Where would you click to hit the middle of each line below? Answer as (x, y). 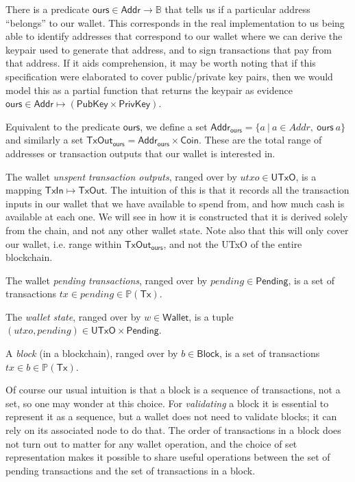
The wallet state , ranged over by (73, 316)
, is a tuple (211, 316)
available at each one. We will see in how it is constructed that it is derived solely (177, 217)
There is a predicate (48, 9)
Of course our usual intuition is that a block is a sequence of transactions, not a (173, 390)
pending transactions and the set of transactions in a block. (131, 470)
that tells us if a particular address (237, 9)
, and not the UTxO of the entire (233, 243)
